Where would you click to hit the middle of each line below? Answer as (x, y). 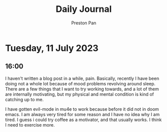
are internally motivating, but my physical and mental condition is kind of (80, 94)
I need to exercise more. (30, 125)
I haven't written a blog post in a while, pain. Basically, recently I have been (82, 78)
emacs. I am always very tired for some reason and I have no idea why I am (83, 114)
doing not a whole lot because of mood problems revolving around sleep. (80, 83)
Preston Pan (84, 23)
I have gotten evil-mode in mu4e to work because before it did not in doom (82, 109)
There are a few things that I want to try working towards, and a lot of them (82, 89)
